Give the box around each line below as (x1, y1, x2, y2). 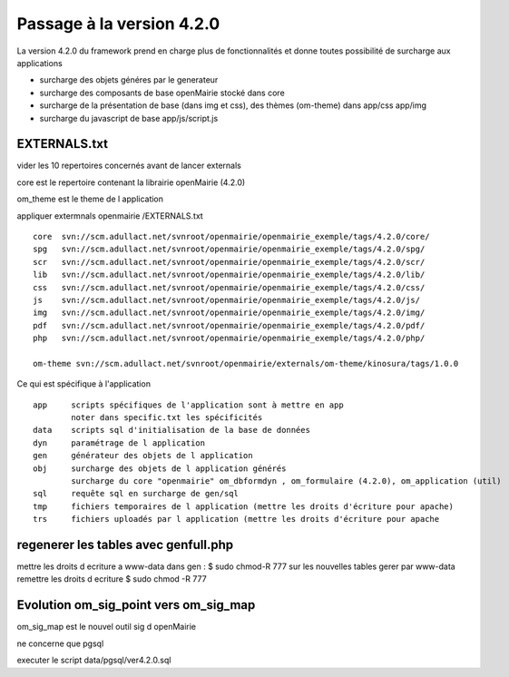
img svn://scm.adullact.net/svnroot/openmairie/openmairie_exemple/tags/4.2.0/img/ (33, 308, 426, 318)
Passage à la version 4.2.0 (16, 14, 220, 34)
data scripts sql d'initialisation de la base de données (33, 425, 310, 436)
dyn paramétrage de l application (33, 437, 206, 448)
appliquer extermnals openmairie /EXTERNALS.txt (16, 210, 203, 221)
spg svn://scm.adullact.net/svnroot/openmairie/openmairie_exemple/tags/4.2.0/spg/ (33, 244, 426, 254)
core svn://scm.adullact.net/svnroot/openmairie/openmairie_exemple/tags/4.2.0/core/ (33, 231, 430, 241)
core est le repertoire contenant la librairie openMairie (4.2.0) (16, 177, 246, 188)
